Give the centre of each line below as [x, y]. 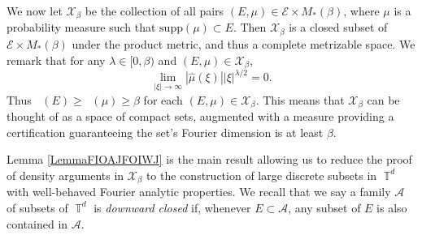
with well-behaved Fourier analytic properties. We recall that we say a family [199, 192]
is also [392, 207]
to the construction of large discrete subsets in [261, 175]
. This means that [300, 99]
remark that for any [56, 60]
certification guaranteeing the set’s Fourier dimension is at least [165, 132]
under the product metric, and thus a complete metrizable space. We [244, 43]
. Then [250, 27]
